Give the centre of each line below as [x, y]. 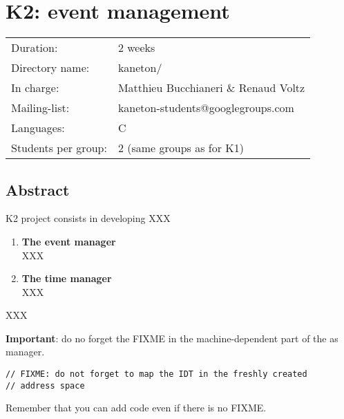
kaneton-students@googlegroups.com [206, 108]
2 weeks [136, 48]
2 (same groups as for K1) [181, 148]
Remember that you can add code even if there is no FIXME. [136, 408]
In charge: [35, 88]
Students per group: [59, 148]
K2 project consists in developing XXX [88, 218]
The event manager [69, 241]
